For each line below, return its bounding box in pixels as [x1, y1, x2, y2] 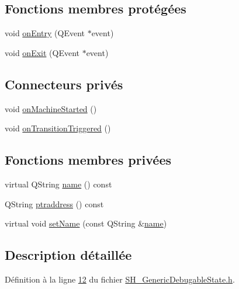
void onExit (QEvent [5, 46, 79, 58]
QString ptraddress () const [5, 197, 104, 210]
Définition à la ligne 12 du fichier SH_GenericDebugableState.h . [5, 273, 235, 285]
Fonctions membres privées [5, 151, 172, 169]
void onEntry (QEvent [5, 27, 85, 39]
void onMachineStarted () [5, 102, 97, 114]
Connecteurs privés [5, 75, 123, 93]
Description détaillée [5, 246, 132, 264]
